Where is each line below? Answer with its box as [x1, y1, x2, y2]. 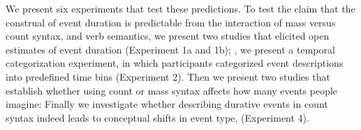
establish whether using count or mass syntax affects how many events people [6, 83, 338, 97]
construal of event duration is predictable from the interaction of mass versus [6, 15, 336, 29]
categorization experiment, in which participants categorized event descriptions [6, 56, 344, 70]
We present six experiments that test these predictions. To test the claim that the [6, 1, 355, 15]
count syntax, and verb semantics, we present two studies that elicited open [6, 29, 330, 43]
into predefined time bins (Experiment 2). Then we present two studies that [6, 69, 330, 83]
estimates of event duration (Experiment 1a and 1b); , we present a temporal [6, 42, 335, 56]
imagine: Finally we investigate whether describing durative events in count [6, 97, 328, 111]
